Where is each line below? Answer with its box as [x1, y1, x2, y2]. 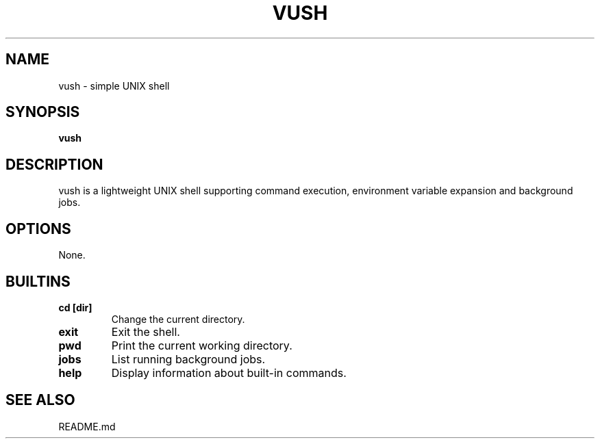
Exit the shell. [111, 324, 180, 339]
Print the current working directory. [111, 338, 292, 352]
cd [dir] [58, 301, 92, 313]
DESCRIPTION [5, 155, 103, 173]
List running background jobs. [111, 352, 266, 366]
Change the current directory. [111, 313, 245, 325]
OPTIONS [5, 220, 71, 237]
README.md [58, 420, 116, 432]
